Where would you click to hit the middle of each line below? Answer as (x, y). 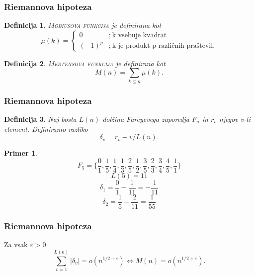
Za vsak (16, 244)
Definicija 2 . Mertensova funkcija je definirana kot (85, 63)
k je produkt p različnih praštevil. (164, 46)
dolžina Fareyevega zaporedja (146, 119)
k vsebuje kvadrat (139, 35)
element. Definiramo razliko (46, 129)
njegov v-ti (235, 119)
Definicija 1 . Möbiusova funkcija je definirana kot (83, 25)
